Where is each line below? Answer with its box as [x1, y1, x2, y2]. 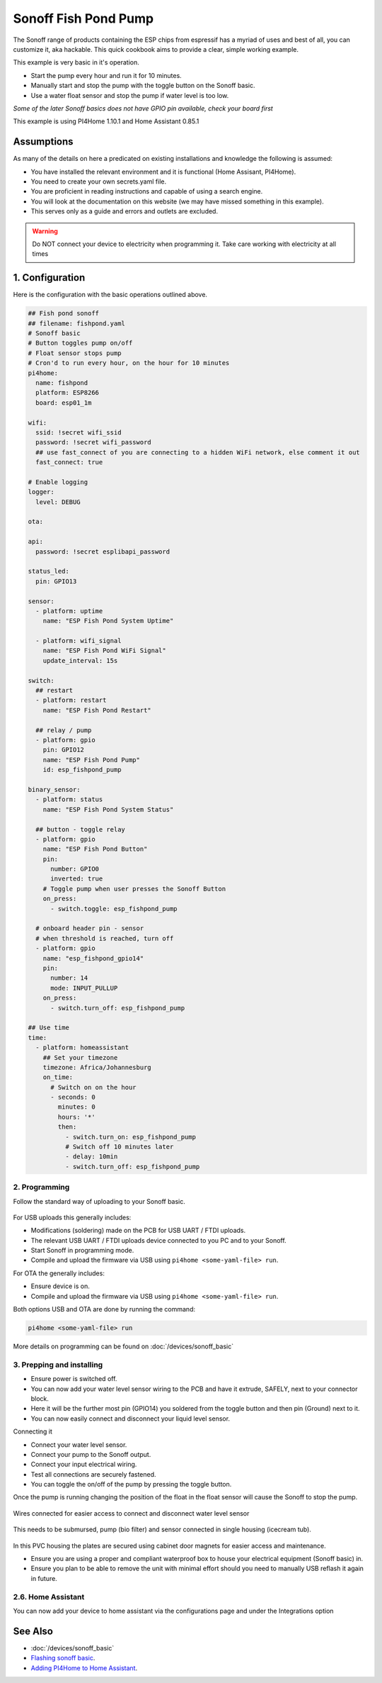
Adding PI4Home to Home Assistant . [30, 1663, 138, 1672]
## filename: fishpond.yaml [28, 319, 125, 328]
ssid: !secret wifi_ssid [35, 428, 122, 436]
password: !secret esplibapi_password [35, 547, 170, 556]
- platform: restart [35, 696, 107, 705]
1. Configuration [13, 272, 86, 284]
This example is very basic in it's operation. [13, 58, 139, 67]
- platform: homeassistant [35, 1044, 129, 1052]
